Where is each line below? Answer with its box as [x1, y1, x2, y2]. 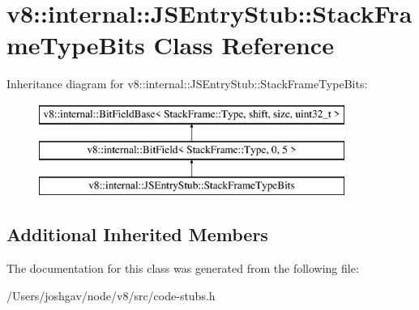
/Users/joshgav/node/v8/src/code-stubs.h [6, 287, 216, 304]
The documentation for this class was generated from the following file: [6, 260, 359, 277]
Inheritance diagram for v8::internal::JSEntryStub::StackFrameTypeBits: [6, 75, 368, 92]
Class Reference [153, 28, 334, 62]
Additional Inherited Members [6, 222, 268, 247]
